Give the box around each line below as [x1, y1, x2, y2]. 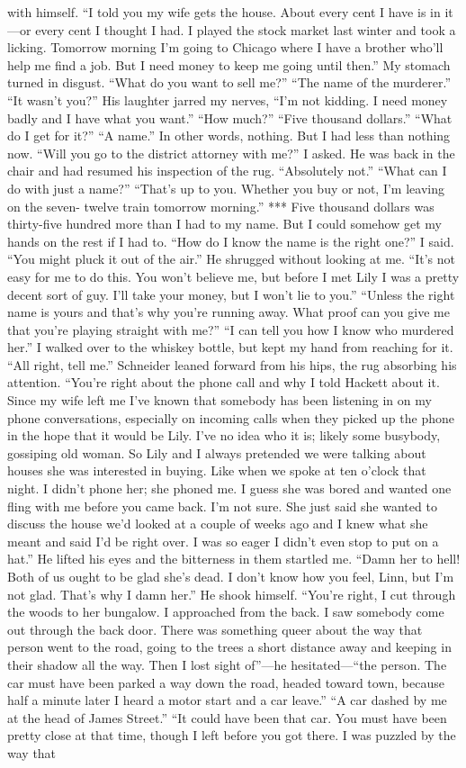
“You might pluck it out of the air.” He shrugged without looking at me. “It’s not [7, 249, 456, 268]
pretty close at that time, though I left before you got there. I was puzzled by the [7, 726, 456, 745]
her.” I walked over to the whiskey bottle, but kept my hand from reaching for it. [7, 338, 453, 357]
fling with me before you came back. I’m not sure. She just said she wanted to [7, 496, 437, 515]
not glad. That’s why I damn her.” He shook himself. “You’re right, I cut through [7, 584, 456, 603]
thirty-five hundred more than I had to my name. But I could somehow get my [7, 214, 442, 233]
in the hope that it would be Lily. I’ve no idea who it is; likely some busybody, [7, 426, 441, 445]
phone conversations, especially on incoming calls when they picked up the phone [7, 408, 454, 427]
